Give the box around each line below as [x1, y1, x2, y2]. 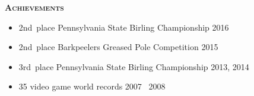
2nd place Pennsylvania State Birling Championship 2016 [18, 21, 229, 33]
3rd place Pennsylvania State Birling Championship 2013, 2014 [18, 60, 249, 72]
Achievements [5, 1, 64, 13]
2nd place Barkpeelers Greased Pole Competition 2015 [18, 41, 218, 53]
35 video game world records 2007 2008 [18, 80, 166, 92]
